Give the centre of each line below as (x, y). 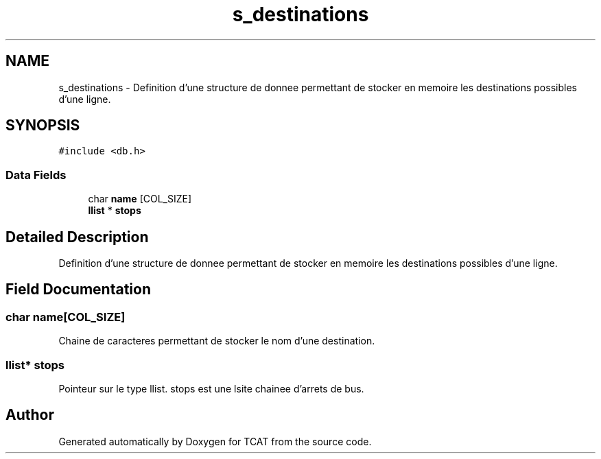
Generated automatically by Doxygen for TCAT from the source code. (215, 441)
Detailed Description (77, 237)
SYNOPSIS (43, 126)
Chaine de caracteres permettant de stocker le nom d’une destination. (217, 341)
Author (30, 415)
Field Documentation (78, 290)
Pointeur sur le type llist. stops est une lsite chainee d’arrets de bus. (211, 389)
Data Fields (36, 175)
